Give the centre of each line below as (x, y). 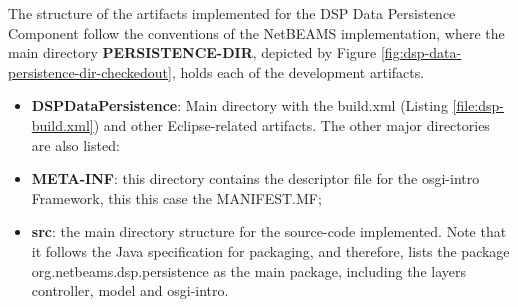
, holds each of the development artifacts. (298, 71)
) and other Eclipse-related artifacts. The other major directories (291, 124)
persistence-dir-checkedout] (90, 71)
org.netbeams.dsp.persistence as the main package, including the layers (248, 270)
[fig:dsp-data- (421, 52)
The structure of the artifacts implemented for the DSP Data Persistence (232, 13)
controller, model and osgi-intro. (130, 290)
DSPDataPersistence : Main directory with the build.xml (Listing (239, 105)
